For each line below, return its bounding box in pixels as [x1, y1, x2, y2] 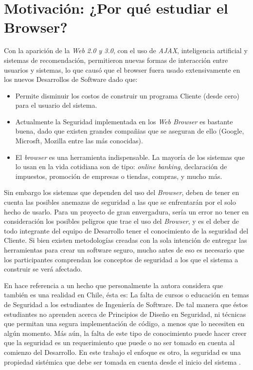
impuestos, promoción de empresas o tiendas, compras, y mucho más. [15, 171, 222, 181]
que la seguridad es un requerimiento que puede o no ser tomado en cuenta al [4, 337, 235, 348]
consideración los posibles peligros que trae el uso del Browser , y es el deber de [4, 216, 239, 226]
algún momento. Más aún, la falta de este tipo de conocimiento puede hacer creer [4, 328, 247, 338]
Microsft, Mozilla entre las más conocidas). [15, 136, 143, 146]
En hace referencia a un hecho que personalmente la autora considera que [4, 280, 223, 290]
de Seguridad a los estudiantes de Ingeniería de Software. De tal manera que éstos [4, 299, 248, 309]
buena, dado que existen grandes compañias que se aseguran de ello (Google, [15, 126, 244, 136]
